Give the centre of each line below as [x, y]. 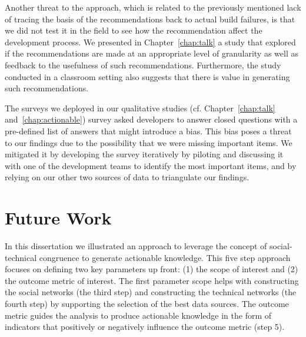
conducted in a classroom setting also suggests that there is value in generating [147, 76]
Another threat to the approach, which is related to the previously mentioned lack [153, 7]
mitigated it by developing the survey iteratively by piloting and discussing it [144, 154]
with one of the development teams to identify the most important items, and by [151, 165]
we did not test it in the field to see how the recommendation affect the [134, 30]
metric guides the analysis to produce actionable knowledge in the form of [138, 315]
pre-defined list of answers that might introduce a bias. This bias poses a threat [148, 130]
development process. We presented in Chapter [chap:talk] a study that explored [150, 42]
